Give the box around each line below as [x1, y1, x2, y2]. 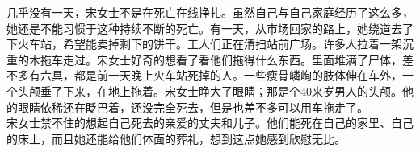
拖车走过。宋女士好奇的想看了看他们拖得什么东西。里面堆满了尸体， [40, 51, 402, 68]
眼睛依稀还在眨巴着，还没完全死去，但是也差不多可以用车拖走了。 [17, 98, 368, 115]
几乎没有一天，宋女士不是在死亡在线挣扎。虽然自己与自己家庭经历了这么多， [6, 4, 414, 20]
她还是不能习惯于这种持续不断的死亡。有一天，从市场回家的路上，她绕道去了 [6, 19, 414, 36]
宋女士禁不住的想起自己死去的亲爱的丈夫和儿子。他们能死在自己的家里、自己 [6, 114, 414, 131]
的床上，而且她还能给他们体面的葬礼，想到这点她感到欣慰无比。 [6, 129, 346, 146]
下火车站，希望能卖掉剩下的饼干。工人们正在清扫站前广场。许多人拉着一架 [6, 35, 402, 52]
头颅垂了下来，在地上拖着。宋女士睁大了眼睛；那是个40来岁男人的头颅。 [17, 82, 402, 99]
